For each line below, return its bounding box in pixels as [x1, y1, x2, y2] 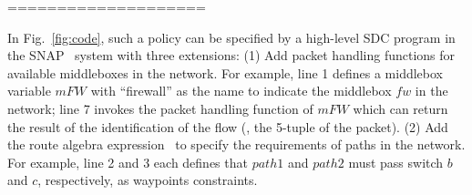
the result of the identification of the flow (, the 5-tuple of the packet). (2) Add [7, 117, 448, 136]
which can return [353, 98, 448, 118]
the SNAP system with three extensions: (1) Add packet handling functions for [7, 46, 456, 65]
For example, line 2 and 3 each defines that [7, 152, 248, 171]
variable [7, 81, 51, 100]
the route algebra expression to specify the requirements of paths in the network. [7, 135, 466, 154]
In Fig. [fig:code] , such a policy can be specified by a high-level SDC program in [7, 27, 456, 46]
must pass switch [348, 152, 444, 171]
